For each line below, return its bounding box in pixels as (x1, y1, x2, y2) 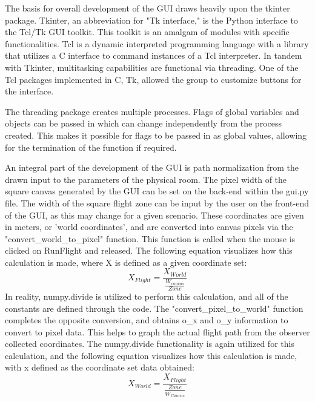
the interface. (5, 85, 54, 97)
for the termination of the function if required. (5, 140, 177, 153)
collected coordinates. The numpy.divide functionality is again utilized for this (5, 337, 294, 350)
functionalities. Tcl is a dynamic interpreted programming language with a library (5, 37, 309, 50)
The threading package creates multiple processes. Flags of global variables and (5, 105, 299, 117)
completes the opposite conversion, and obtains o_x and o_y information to (5, 314, 288, 326)
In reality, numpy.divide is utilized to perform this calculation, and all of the (5, 289, 288, 302)
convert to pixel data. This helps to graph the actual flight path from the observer (5, 325, 310, 338)
